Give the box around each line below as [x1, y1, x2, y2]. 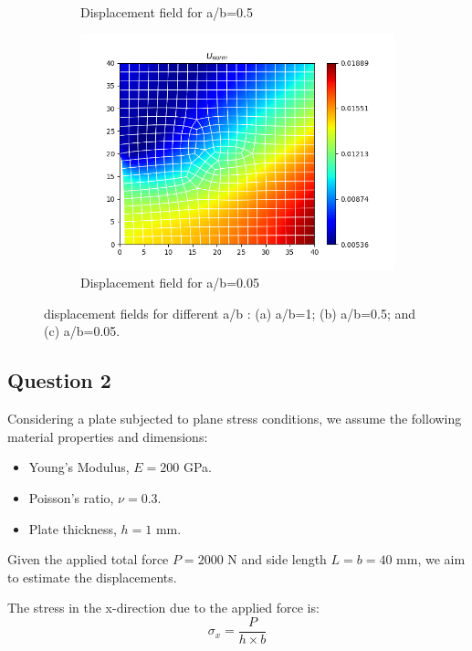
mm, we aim [396, 550, 466, 569]
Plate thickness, [28, 519, 117, 538]
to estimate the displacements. [7, 567, 177, 586]
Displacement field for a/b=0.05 [80, 273, 259, 292]
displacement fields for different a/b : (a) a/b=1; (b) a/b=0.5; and [44, 303, 416, 322]
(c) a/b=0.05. [44, 321, 121, 341]
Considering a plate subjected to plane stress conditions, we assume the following [7, 409, 462, 428]
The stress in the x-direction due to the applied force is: [7, 598, 320, 617]
